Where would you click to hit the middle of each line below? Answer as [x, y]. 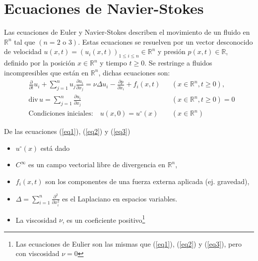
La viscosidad [36, 220]
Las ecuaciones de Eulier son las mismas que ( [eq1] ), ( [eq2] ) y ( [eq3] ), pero [129, 243]
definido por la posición [40, 63]
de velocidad [23, 51]
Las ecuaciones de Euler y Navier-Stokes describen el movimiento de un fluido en [127, 32]
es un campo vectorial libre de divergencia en [97, 164]
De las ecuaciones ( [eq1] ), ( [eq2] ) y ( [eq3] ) [67, 131]
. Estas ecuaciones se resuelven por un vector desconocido [165, 41]
